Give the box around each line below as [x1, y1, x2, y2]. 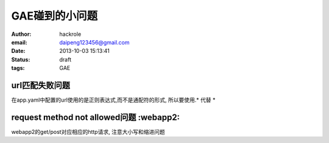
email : [11, 38, 27, 46]
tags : [11, 65, 25, 72]
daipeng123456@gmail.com [59, 38, 130, 46]
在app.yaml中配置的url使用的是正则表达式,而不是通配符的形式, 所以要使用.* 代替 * [11, 96, 216, 103]
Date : [11, 47, 26, 55]
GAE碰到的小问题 [11, 9, 98, 23]
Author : [11, 30, 32, 38]
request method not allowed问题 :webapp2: [11, 112, 180, 122]
